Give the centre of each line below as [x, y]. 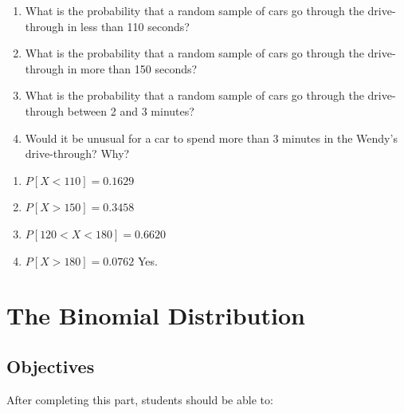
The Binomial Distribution [156, 315]
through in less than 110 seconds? [107, 26]
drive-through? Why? [77, 153]
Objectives [51, 366]
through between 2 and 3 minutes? [110, 110]
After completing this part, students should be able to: [140, 399]
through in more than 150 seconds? [111, 68]
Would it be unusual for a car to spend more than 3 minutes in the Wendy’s [211, 138]
